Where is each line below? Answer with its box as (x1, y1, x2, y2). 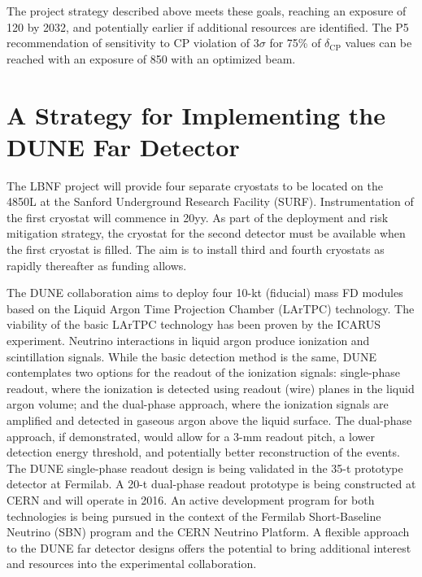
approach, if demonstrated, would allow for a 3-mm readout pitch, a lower (7, 427, 375, 444)
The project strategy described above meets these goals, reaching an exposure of (7, 2, 407, 19)
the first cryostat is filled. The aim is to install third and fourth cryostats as (7, 241, 385, 258)
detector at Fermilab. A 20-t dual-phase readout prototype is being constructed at (7, 475, 416, 492)
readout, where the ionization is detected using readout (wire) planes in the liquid (7, 379, 415, 396)
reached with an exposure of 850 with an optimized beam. (7, 50, 296, 67)
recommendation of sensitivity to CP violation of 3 (7, 34, 259, 51)
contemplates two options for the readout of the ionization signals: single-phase (7, 364, 400, 381)
